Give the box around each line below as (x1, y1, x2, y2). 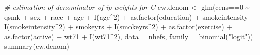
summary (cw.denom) (4, 41, 70, 51)
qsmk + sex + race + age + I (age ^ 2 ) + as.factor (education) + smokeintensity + (4, 11, 256, 22)
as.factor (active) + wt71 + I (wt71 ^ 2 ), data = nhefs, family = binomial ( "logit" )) (4, 31, 253, 41)
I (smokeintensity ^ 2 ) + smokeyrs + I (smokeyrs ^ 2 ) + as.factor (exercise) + (4, 21, 233, 32)
